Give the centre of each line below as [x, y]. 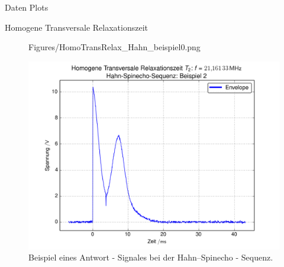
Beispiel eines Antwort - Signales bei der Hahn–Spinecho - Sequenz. [151, 257]
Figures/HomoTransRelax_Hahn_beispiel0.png [114, 47]
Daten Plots [27, 7]
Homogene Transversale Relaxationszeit [76, 27]
